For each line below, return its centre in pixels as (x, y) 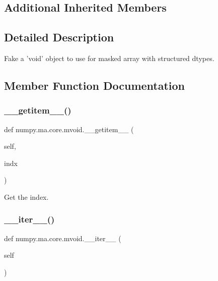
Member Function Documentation (95, 85)
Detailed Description (59, 37)
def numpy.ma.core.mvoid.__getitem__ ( (69, 129)
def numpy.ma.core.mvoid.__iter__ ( (63, 238)
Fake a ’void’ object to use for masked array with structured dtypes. (109, 58)
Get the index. (26, 196)
